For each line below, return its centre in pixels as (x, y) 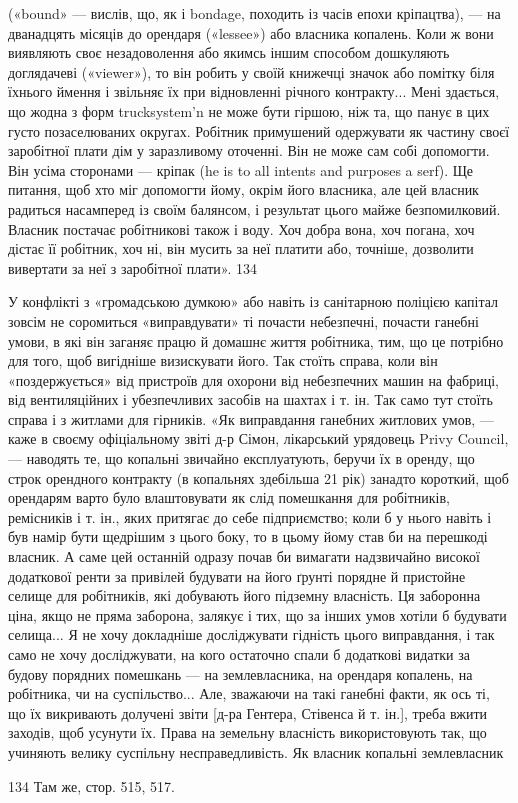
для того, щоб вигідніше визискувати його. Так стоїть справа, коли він (223, 360)
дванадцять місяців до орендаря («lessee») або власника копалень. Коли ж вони (251, 32)
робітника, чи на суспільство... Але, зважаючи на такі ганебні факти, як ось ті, (249, 693)
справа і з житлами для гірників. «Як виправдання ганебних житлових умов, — (251, 418)
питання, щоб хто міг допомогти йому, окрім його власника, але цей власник (243, 189)
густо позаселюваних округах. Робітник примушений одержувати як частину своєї (259, 130)
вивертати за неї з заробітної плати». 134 (132, 267)
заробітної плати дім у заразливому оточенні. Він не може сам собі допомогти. (249, 150)
